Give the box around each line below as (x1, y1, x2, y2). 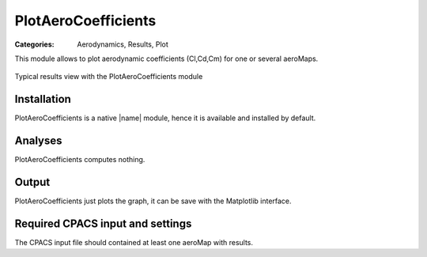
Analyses (14, 134, 62, 148)
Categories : (14, 40, 55, 49)
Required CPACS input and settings (14, 217, 192, 230)
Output (14, 175, 51, 189)
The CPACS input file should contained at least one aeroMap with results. (14, 237, 253, 247)
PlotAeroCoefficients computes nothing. (14, 155, 145, 164)
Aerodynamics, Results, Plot (77, 40, 169, 49)
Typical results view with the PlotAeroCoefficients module (14, 72, 203, 81)
